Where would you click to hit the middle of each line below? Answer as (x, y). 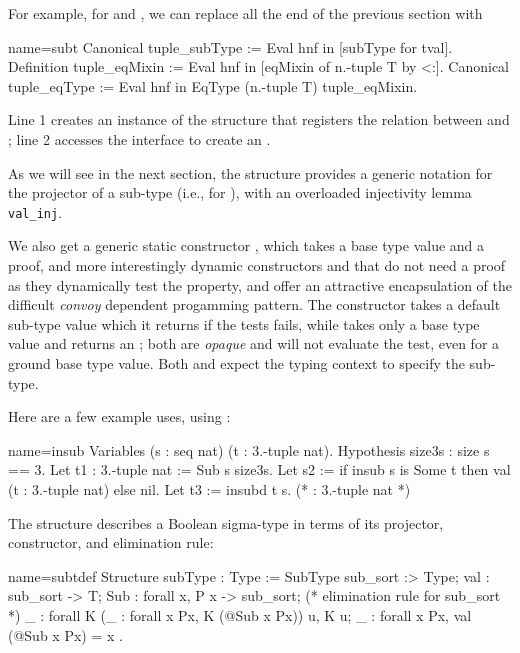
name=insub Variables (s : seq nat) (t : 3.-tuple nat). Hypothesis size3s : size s (249, 449)
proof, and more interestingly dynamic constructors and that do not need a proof (257, 265)
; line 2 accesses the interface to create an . (139, 138)
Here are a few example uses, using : (119, 416)
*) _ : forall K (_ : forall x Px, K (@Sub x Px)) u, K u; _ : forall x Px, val (240, 614)
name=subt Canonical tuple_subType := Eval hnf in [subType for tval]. (230, 46)
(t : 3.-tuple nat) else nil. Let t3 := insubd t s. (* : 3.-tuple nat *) (209, 488)
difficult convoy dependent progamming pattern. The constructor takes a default (254, 304)
